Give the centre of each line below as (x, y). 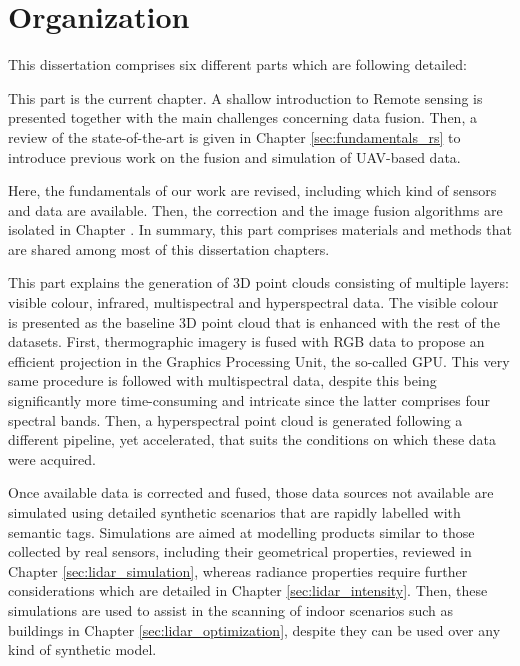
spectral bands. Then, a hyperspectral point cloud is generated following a (235, 419)
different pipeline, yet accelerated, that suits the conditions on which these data (252, 439)
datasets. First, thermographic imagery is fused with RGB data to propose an (246, 341)
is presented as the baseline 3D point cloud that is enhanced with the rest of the (254, 321)
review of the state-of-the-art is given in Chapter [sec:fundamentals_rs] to (234, 136)
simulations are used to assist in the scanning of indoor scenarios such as (231, 609)
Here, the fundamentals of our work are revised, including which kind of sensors (252, 190)
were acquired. (52, 458)
